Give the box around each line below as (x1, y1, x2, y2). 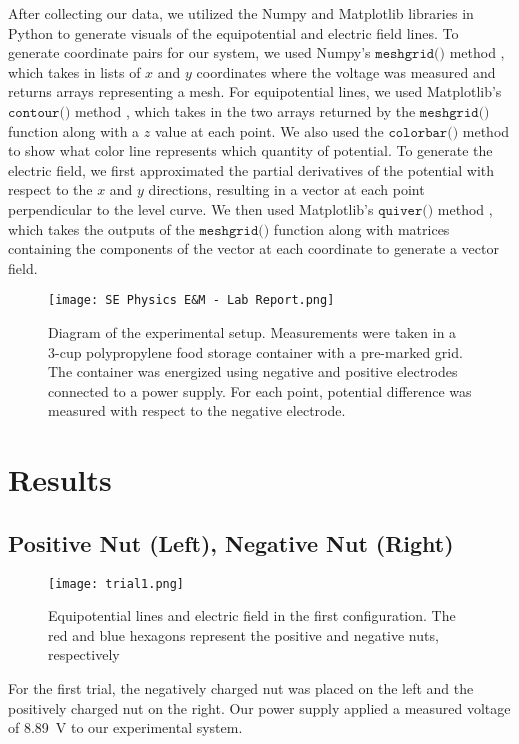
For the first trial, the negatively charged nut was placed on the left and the (8, 677, 474, 698)
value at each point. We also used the (154, 120, 384, 141)
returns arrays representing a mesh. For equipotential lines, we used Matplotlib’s (8, 81, 502, 102)
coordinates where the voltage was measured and (196, 61, 496, 82)
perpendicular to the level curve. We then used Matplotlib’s (8, 198, 374, 219)
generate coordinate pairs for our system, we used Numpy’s (8, 42, 371, 63)
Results (8, 459, 112, 500)
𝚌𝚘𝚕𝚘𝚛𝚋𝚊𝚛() (388, 125, 459, 140)
